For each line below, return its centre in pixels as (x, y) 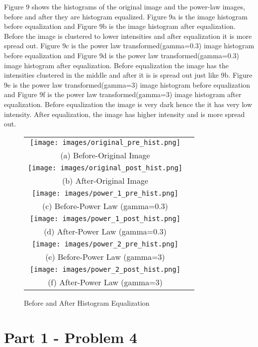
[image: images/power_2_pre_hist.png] (105, 244)
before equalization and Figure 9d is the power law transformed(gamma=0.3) (122, 55)
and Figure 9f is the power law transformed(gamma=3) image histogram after (123, 94)
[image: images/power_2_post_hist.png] (105, 269)
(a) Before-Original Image (105, 155)
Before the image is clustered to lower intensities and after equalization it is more (128, 36)
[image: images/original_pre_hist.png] (105, 142)
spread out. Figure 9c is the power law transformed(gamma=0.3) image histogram (129, 46)
